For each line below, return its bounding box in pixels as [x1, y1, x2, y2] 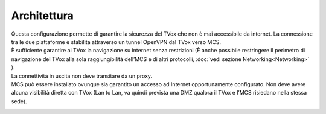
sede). [11, 97, 27, 105]
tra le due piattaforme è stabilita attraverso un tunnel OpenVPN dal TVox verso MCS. [11, 38, 222, 45]
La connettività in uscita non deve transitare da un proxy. [11, 72, 153, 80]
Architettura [11, 9, 74, 22]
